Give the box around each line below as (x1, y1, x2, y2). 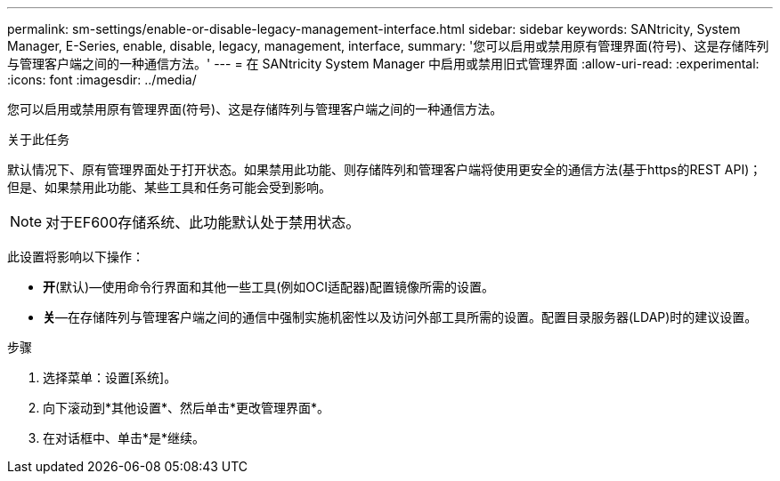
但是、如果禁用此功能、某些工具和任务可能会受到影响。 (7, 180, 331, 195)
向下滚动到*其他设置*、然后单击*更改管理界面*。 (43, 400, 330, 415)
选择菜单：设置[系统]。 (43, 370, 177, 385)
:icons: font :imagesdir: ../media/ (7, 72, 197, 87)
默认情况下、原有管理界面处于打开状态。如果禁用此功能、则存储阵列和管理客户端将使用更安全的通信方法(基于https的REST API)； (7, 162, 762, 177)
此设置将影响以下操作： (7, 249, 144, 264)
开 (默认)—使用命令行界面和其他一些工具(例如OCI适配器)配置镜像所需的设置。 (43, 279, 495, 294)
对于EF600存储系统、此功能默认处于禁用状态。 (45, 213, 361, 231)
